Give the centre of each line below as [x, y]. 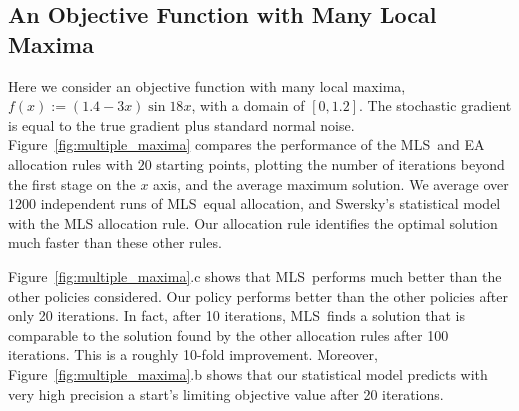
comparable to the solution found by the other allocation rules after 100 [228, 334]
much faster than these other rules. [115, 242]
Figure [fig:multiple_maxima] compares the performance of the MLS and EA [246, 144]
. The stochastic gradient [435, 105]
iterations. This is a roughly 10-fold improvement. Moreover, [193, 354]
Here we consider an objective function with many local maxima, [207, 85]
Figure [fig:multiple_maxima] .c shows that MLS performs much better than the [255, 275]
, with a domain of [248, 105]
